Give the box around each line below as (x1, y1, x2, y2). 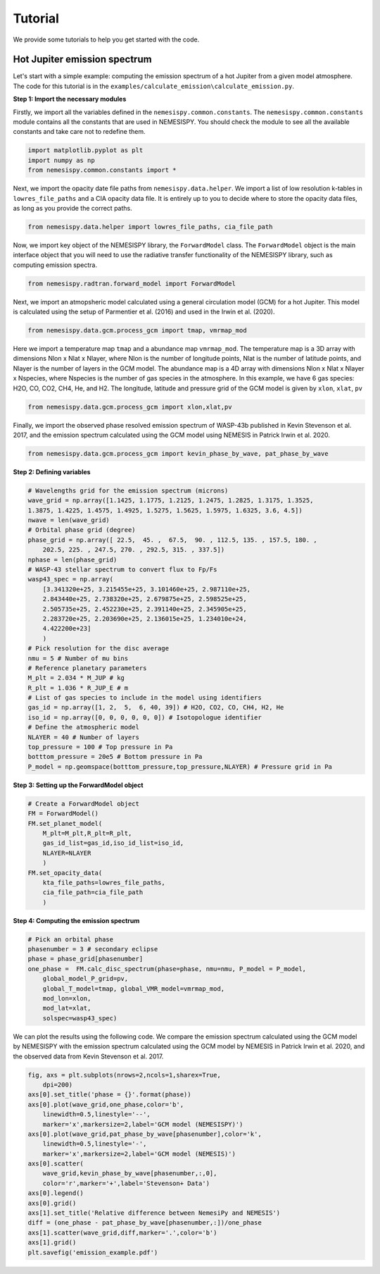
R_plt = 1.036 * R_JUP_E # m (27, 684, 129, 692)
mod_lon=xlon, (42, 994, 91, 1003)
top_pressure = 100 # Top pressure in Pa (27, 743, 173, 751)
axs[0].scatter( (27, 1160, 84, 1168)
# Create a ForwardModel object (27, 800, 140, 808)
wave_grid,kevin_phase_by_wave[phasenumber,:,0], (42, 1170, 217, 1177)
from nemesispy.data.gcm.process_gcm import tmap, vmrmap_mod (27, 326, 247, 335)
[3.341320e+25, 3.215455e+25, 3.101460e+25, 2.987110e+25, (42, 585, 251, 593)
